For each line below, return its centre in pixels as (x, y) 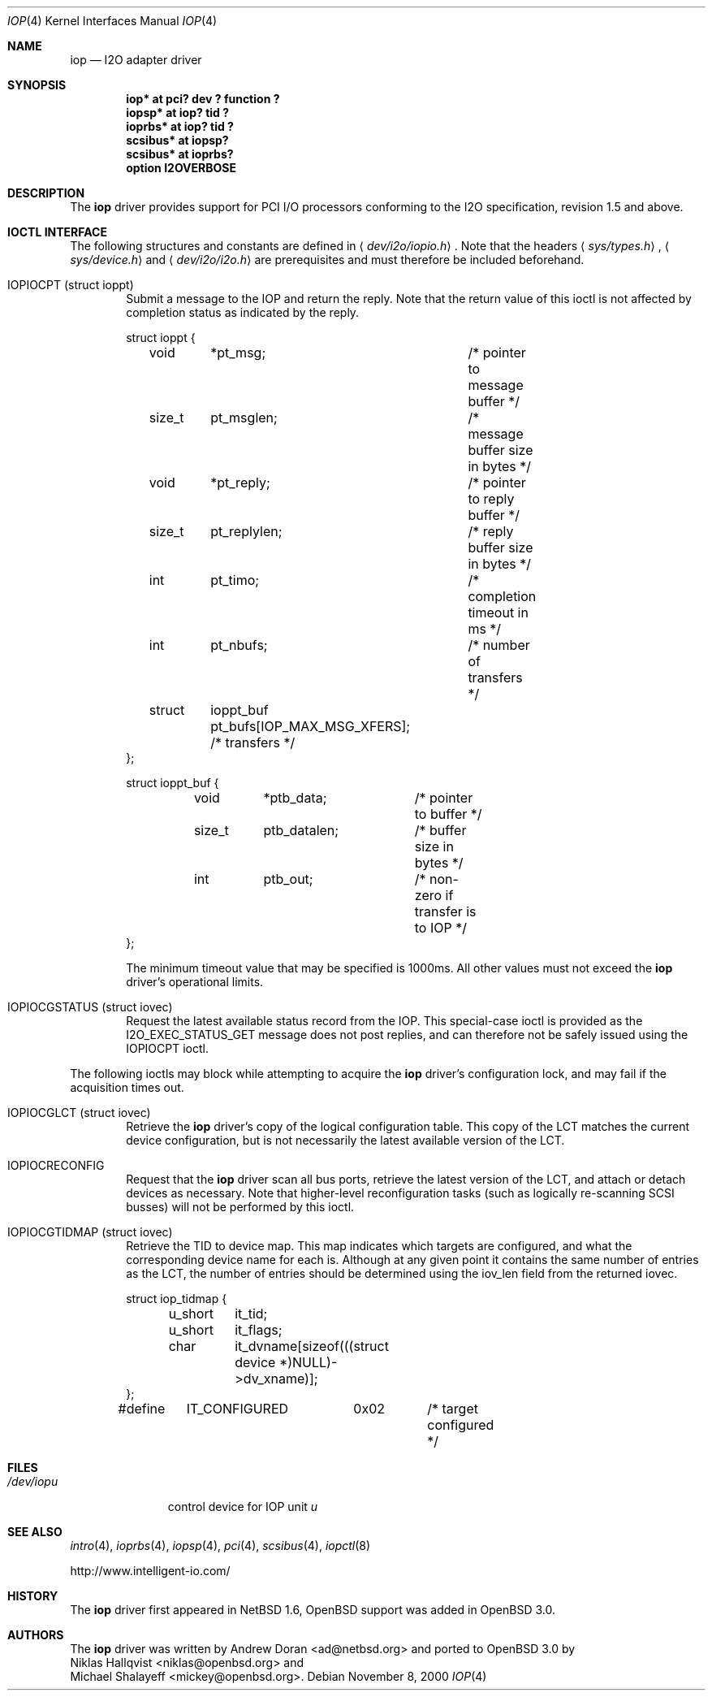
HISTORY (33, 1596)
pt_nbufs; (239, 645)
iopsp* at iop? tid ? (178, 113)
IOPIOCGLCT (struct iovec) (79, 1113)
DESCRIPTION (46, 193)
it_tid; (251, 1314)
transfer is (445, 911)
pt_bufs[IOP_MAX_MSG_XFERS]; (311, 726)
